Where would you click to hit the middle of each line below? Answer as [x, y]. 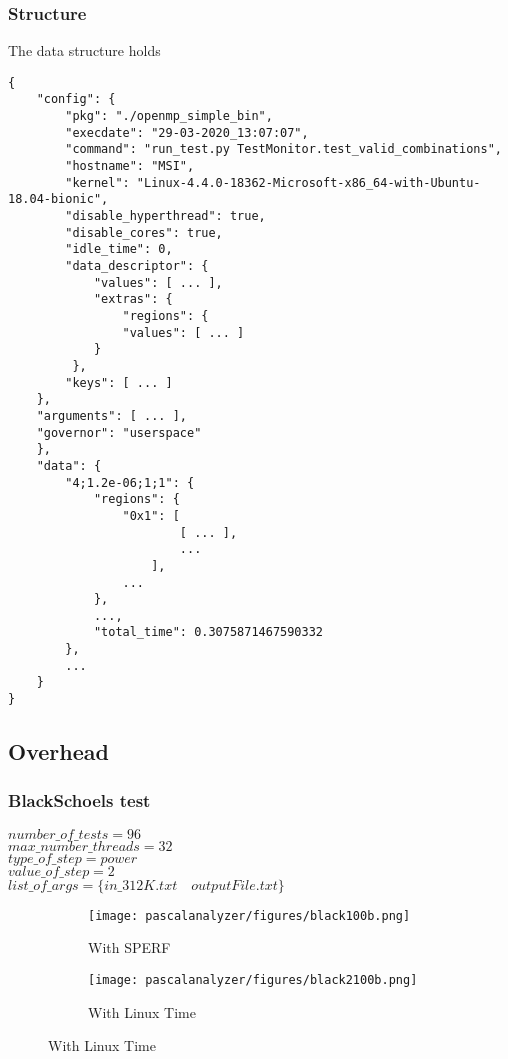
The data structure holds [84, 50]
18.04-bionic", [58, 199]
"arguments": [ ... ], [111, 415]
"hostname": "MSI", [130, 166]
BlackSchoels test [79, 800]
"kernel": [97, 182]
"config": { [76, 99]
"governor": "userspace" [119, 432]
